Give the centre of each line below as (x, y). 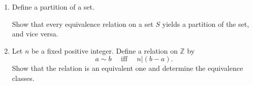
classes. (23, 78)
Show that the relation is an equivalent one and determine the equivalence (128, 68)
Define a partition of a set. (53, 7)
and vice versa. (35, 34)
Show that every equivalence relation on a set (83, 24)
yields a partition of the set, (206, 24)
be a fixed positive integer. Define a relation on (104, 50)
